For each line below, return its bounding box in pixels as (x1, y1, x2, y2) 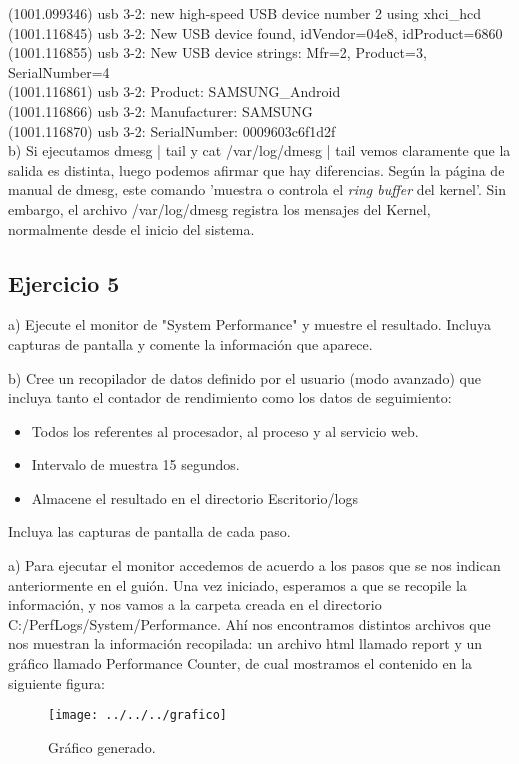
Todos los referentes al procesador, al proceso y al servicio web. (31, 420, 419, 441)
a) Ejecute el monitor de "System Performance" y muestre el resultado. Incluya (8, 314, 491, 335)
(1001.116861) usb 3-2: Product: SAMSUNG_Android (8, 81, 341, 102)
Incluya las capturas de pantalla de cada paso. (8, 521, 291, 542)
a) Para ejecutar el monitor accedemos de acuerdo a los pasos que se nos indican (8, 555, 501, 576)
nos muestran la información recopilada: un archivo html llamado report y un (8, 633, 483, 654)
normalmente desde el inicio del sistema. (8, 218, 255, 239)
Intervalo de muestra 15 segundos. (31, 454, 240, 475)
